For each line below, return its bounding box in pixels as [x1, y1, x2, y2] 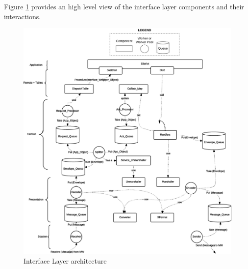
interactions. [4, 11, 41, 21]
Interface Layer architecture [24, 255, 107, 266]
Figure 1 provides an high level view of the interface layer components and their [4, 1, 244, 11]
